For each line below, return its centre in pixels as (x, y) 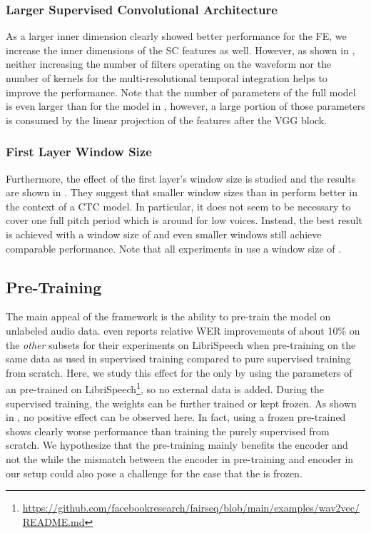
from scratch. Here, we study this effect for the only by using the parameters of (179, 372)
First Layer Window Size (79, 152)
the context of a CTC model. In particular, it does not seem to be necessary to (178, 206)
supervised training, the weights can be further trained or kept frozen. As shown (181, 403)
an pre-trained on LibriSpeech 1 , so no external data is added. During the (165, 388)
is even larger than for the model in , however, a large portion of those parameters (185, 106)
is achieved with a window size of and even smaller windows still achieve (164, 234)
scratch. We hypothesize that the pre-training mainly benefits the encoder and (177, 445)
